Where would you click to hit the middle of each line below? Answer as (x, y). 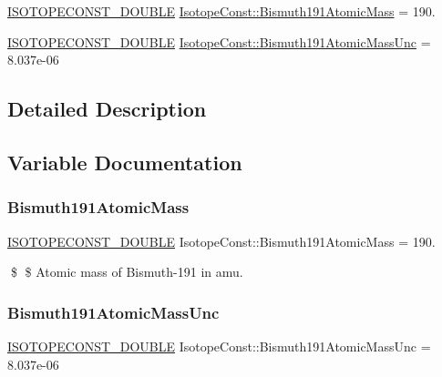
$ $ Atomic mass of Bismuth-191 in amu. (127, 272)
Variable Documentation (125, 162)
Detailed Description (107, 109)
